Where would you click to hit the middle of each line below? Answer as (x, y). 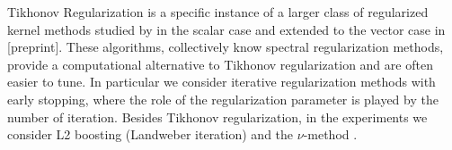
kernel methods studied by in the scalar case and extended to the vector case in (226, 29)
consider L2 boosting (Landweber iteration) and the (151, 134)
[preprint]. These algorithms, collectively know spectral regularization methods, (226, 47)
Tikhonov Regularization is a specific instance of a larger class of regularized (218, 12)
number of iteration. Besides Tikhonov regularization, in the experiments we (217, 117)
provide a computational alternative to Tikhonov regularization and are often (220, 64)
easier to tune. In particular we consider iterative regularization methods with (222, 82)
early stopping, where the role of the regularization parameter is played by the (223, 99)
